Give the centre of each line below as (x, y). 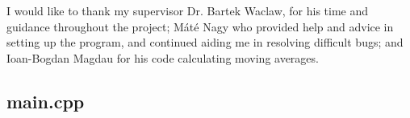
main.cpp (46, 101)
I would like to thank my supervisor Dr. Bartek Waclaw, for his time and (188, 10)
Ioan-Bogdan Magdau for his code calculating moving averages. (163, 57)
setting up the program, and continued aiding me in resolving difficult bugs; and (205, 42)
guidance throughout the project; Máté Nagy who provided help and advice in (200, 26)
